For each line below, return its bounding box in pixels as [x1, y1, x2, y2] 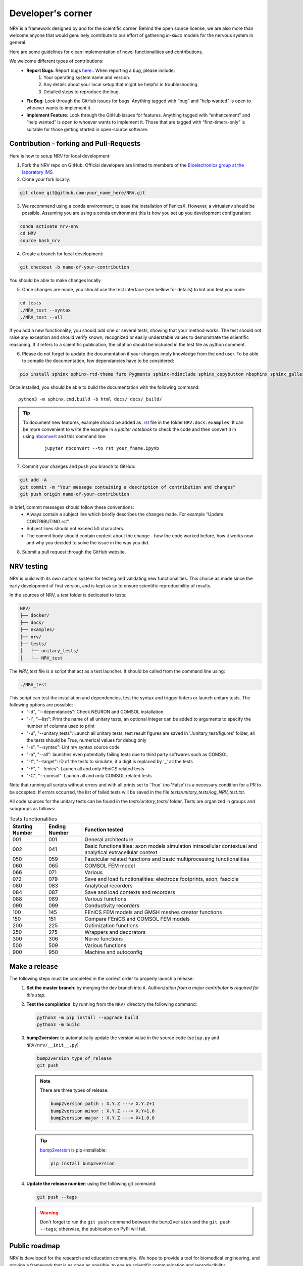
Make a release [9, 962, 58, 971]
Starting [12, 823, 33, 830]
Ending [48, 823, 66, 830]
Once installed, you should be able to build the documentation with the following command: [9, 384, 200, 390]
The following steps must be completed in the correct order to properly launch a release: [9, 975, 194, 981]
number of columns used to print [26, 723, 95, 729]
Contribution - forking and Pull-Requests [9, 139, 141, 148]
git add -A [20, 477, 47, 483]
